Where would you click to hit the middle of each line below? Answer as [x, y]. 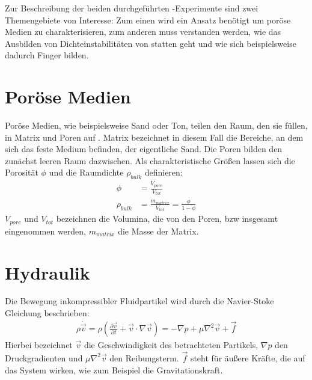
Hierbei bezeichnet [39, 345]
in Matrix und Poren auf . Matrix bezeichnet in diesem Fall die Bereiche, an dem [154, 137]
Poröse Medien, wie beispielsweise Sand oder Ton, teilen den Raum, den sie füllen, [156, 125]
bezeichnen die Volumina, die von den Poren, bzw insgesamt [167, 219]
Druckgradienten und [44, 357]
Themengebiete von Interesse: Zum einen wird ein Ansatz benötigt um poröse [148, 20]
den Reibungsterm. [144, 357]
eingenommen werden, [45, 231]
